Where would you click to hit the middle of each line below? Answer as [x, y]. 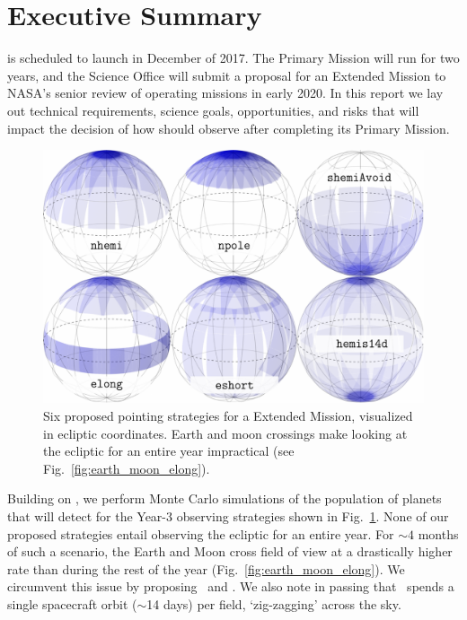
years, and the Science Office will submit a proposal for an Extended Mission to [227, 75]
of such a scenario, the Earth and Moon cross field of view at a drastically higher [230, 551]
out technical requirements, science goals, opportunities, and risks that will [213, 110]
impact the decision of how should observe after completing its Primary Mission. [229, 128]
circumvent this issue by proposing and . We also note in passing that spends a [231, 586]
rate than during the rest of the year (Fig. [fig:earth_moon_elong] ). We [206, 568]
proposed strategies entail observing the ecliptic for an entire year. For [201, 533]
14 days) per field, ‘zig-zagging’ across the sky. [274, 604]
